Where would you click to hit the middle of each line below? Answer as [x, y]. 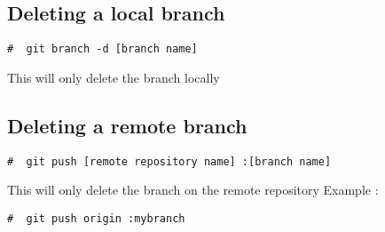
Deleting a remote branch [127, 125]
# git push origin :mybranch [96, 218]
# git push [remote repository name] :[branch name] [169, 161]
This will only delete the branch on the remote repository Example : [193, 190]
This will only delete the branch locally [114, 77]
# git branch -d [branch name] [102, 49]
